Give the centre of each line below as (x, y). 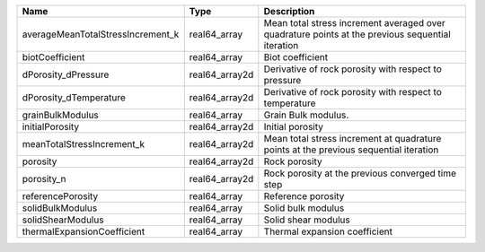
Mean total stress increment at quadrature (353, 139)
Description (289, 11)
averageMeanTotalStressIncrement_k (101, 34)
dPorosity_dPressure (66, 74)
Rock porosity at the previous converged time (360, 173)
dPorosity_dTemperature (74, 97)
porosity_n (44, 179)
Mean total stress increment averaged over (355, 23)
